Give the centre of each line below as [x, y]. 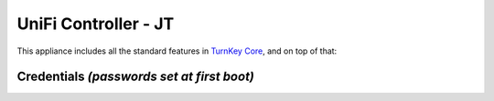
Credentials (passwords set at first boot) [136, 77]
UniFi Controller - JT [96, 24]
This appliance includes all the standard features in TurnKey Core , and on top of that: [177, 51]
